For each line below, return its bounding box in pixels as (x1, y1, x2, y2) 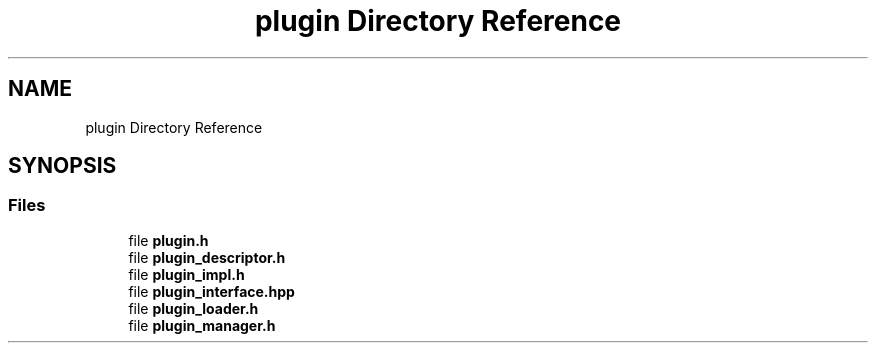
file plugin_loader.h (128, 299, 259, 317)
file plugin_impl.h (128, 265, 245, 283)
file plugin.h (128, 231, 209, 249)
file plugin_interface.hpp (128, 282, 295, 300)
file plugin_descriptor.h (128, 248, 286, 266)
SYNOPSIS (8, 153, 117, 179)
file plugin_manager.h (128, 316, 276, 334)
